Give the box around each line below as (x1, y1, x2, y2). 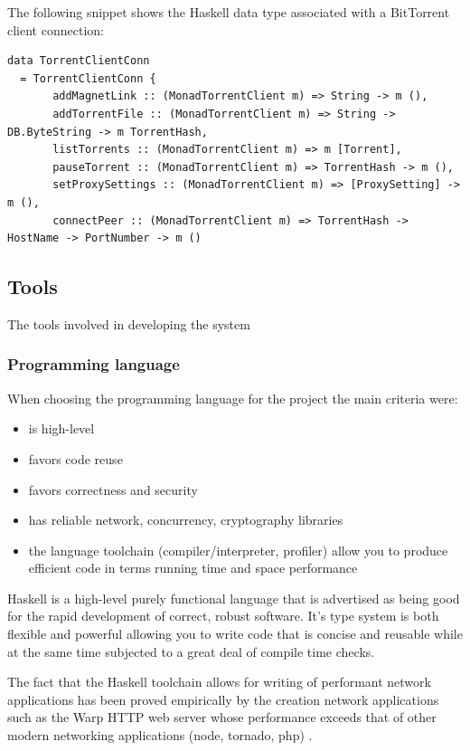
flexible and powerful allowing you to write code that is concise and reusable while (7, 624, 463, 643)
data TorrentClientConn (7, 54, 150, 68)
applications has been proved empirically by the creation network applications (7, 689, 439, 708)
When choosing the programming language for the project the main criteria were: (7, 388, 458, 407)
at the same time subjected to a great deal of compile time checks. (7, 642, 375, 661)
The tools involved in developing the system (7, 314, 250, 333)
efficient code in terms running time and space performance (28, 558, 358, 577)
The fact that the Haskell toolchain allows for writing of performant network (7, 672, 431, 691)
